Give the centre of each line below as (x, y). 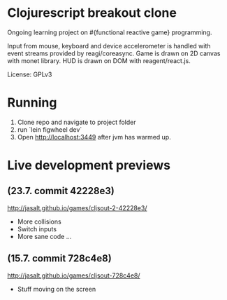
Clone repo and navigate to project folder (76, 122)
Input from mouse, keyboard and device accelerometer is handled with (109, 46)
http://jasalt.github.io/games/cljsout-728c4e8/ (74, 275)
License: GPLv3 (30, 74)
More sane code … (44, 236)
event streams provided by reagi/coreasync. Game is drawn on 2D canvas (114, 53)
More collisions (39, 221)
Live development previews (89, 165)
